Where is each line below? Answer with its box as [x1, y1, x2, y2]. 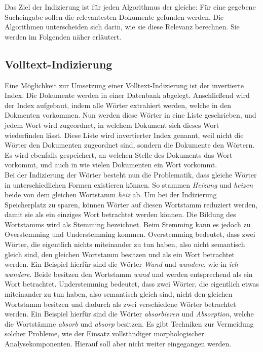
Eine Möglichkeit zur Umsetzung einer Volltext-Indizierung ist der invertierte [5, 80, 244, 90]
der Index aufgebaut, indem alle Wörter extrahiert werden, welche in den [5, 99, 232, 110]
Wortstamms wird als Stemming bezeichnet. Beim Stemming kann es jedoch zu [5, 219, 251, 229]
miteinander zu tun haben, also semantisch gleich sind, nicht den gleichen [5, 289, 233, 299]
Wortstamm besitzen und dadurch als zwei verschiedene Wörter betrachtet [5, 298, 236, 309]
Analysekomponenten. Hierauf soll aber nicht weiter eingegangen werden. [5, 338, 232, 349]
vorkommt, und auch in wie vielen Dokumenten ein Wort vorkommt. [5, 159, 217, 170]
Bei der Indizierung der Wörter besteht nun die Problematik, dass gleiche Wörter [5, 169, 257, 180]
